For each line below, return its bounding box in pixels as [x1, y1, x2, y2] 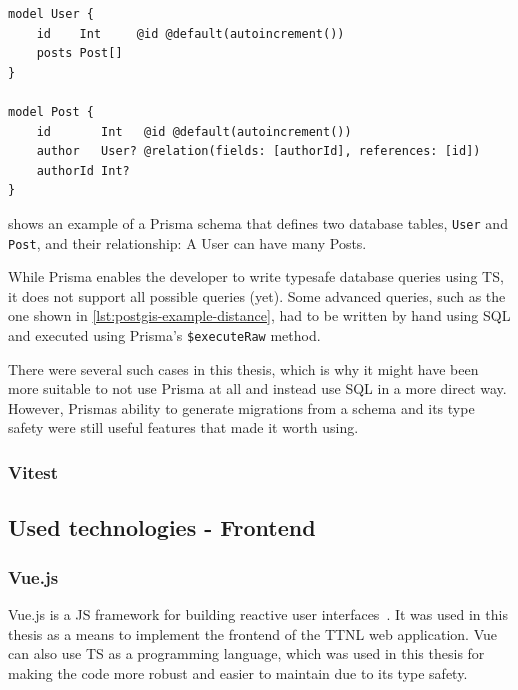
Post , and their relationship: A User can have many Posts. [8, 232, 367, 253]
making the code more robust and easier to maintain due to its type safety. [8, 662, 468, 683]
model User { [8, 7, 94, 21]
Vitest [8, 459, 59, 484]
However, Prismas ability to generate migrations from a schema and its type [8, 397, 475, 418]
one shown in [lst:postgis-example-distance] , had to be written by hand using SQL [8, 305, 511, 326]
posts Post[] [36, 46, 123, 61]
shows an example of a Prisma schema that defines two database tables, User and [8, 212, 508, 233]
